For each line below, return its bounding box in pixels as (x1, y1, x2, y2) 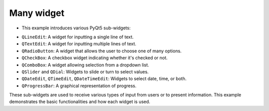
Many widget (9, 7, 65, 18)
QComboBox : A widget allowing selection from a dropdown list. (21, 62, 149, 68)
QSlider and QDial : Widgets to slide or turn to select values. (21, 69, 149, 75)
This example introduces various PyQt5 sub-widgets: (21, 25, 131, 31)
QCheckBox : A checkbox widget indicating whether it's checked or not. (21, 55, 168, 61)
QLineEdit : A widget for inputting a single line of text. (21, 34, 134, 40)
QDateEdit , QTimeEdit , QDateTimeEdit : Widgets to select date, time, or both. (21, 76, 187, 82)
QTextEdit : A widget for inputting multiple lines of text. (21, 41, 136, 47)
